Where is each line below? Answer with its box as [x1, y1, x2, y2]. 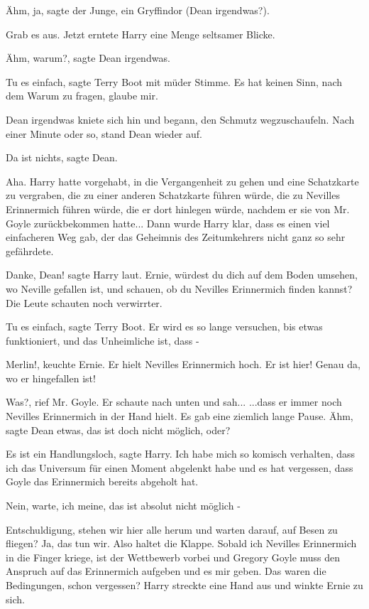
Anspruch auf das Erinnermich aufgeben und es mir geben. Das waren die [6, 564, 326, 578]
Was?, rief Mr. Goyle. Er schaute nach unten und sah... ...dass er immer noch [6, 394, 342, 409]
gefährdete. [6, 243, 54, 258]
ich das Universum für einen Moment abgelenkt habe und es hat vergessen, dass [6, 460, 353, 475]
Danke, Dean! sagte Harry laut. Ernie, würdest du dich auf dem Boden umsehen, [6, 267, 358, 282]
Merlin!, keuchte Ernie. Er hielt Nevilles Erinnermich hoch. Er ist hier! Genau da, [6, 357, 360, 372]
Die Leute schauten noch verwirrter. [6, 295, 163, 310]
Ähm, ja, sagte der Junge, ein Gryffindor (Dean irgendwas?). [6, 3, 270, 17]
